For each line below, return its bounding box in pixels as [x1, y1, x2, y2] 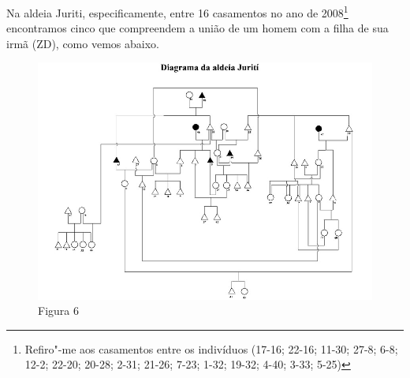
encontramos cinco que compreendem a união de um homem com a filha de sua [6, 20, 389, 36]
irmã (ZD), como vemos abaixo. [6, 35, 159, 51]
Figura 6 [38, 302, 79, 319]
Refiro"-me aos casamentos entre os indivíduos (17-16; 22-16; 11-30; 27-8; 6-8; [24, 340, 398, 357]
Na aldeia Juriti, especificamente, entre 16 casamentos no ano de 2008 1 [6, 2, 348, 21]
